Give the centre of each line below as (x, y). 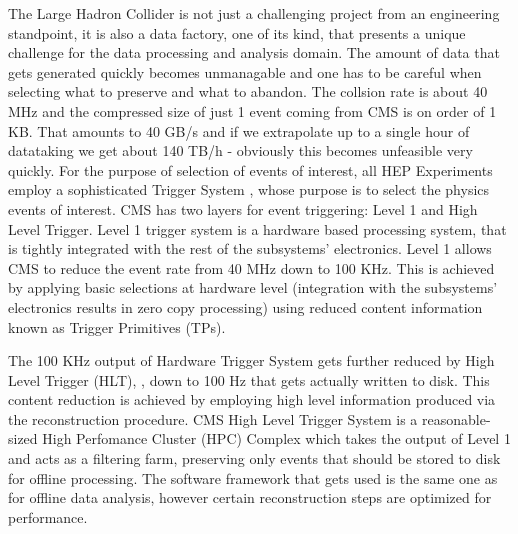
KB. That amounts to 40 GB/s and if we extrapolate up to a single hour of (239, 130)
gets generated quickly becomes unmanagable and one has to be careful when (245, 71)
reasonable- (456, 418)
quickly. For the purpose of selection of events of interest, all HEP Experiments (250, 169)
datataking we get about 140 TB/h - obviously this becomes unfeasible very (240, 150)
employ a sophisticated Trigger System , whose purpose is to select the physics (249, 189)
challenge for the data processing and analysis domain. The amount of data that (254, 52)
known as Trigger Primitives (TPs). (117, 326)
